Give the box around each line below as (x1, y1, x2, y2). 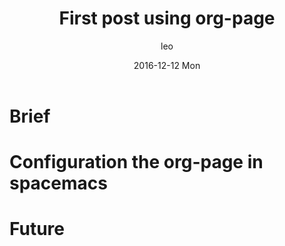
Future (9, 218, 66, 241)
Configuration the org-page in (9, 151, 264, 174)
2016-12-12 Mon (133, 59, 201, 71)
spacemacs (9, 172, 108, 195)
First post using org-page (58, 7, 276, 30)
